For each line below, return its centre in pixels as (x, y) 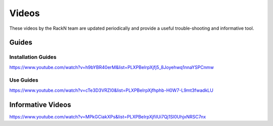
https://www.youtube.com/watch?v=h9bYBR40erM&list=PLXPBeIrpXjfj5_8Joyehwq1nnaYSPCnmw (112, 67)
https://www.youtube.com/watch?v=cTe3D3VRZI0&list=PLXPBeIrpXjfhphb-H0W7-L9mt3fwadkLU (111, 90)
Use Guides (24, 80)
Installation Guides (33, 57)
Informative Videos (40, 105)
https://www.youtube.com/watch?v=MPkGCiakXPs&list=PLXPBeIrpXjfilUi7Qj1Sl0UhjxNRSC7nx (108, 116)
